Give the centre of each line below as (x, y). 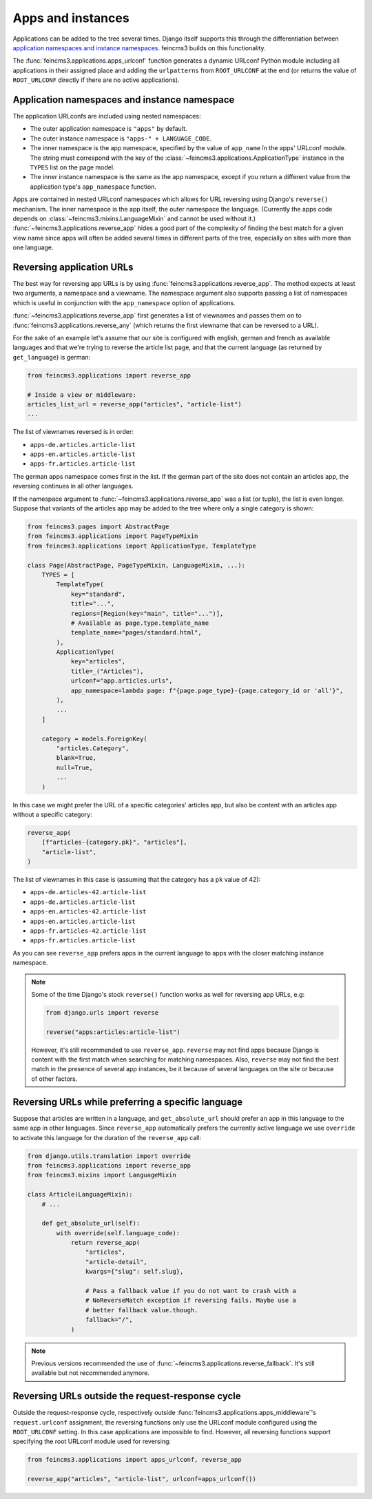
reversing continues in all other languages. (73, 486)
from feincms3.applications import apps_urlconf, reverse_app (134, 1460)
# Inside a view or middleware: (82, 395)
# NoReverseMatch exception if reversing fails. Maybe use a (190, 1301)
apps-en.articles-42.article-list (88, 912)
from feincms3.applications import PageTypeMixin (113, 536)
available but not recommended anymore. (91, 1373)
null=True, (74, 767)
